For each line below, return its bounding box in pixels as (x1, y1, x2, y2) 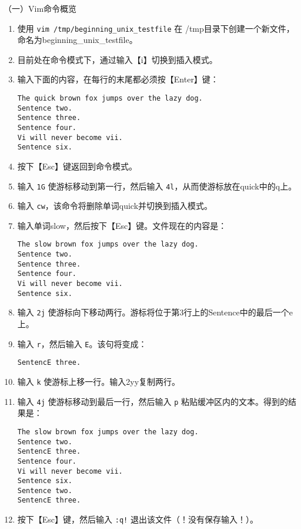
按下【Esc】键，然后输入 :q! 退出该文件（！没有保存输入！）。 (17, 513, 258, 525)
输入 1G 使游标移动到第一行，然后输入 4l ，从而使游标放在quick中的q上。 (17, 179, 297, 192)
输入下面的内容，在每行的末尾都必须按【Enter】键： (17, 73, 219, 85)
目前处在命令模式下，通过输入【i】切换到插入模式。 (17, 53, 218, 65)
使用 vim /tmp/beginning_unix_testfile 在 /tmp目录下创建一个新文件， (17, 22, 295, 34)
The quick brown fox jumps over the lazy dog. (17, 94, 203, 103)
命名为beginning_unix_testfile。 (17, 34, 138, 46)
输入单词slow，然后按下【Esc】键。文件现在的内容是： (17, 219, 227, 231)
